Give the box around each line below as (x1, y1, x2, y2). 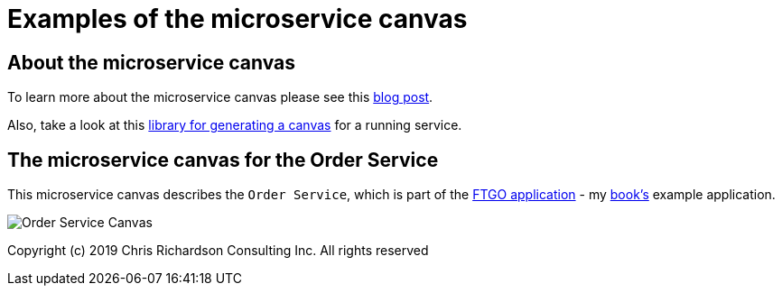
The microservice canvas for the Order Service (7, 148, 439, 171)
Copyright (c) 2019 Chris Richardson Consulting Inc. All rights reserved (7, 243, 429, 259)
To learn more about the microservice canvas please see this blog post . (7, 89, 433, 105)
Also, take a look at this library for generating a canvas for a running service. (7, 117, 462, 133)
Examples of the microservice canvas (7, 4, 468, 34)
